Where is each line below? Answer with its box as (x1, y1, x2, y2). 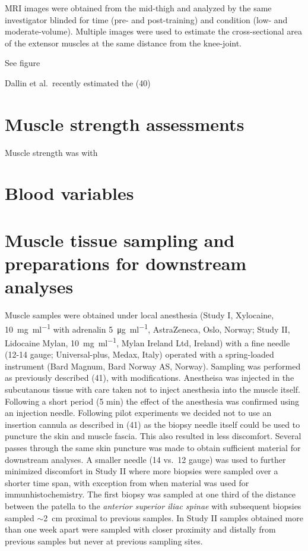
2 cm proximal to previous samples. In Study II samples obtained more (43, 511, 303, 524)
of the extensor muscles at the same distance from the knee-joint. (5, 36, 242, 49)
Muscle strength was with (5, 146, 98, 158)
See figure (5, 57, 40, 69)
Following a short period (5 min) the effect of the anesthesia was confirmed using (5, 395, 300, 407)
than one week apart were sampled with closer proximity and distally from (5, 523, 276, 536)
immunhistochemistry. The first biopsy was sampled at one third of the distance (5, 488, 296, 500)
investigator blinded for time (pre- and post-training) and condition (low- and (5, 13, 288, 26)
